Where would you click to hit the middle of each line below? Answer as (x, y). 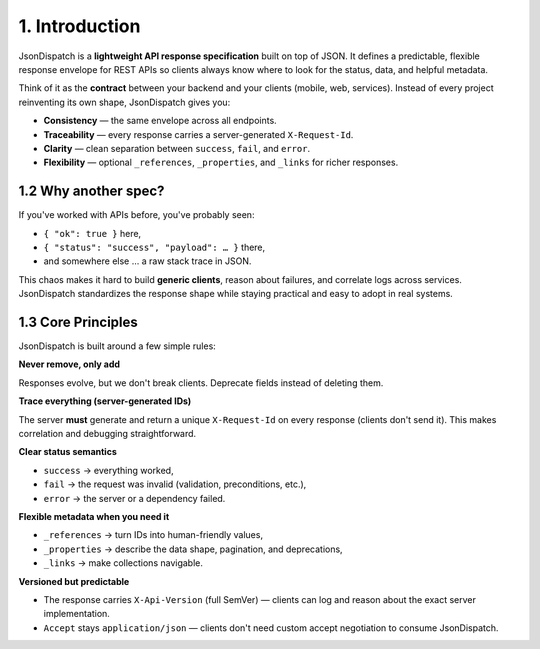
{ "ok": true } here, (92, 233)
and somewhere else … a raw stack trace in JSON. (147, 261)
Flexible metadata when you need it (94, 516)
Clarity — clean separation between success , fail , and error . (176, 148)
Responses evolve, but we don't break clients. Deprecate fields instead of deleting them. (201, 382)
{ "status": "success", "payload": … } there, (154, 247)
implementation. (76, 614)
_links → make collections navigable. (123, 563)
